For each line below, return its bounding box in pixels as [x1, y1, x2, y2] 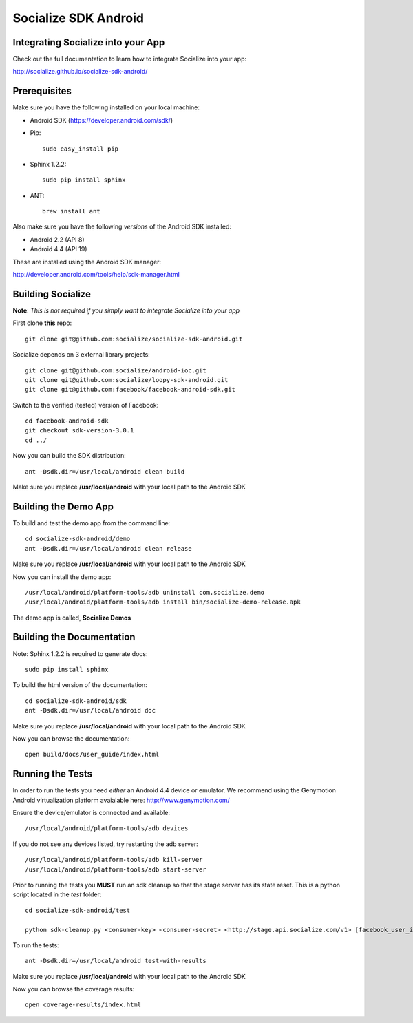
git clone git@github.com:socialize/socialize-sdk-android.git [25, 335, 243, 343]
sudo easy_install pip [42, 145, 119, 153]
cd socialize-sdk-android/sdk [25, 697, 127, 705]
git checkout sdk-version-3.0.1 [25, 427, 134, 434]
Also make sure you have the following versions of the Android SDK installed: [12, 222, 232, 231]
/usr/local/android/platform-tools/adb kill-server [25, 856, 203, 864]
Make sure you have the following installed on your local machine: [12, 103, 200, 112]
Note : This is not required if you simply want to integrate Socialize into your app [12, 306, 240, 315]
